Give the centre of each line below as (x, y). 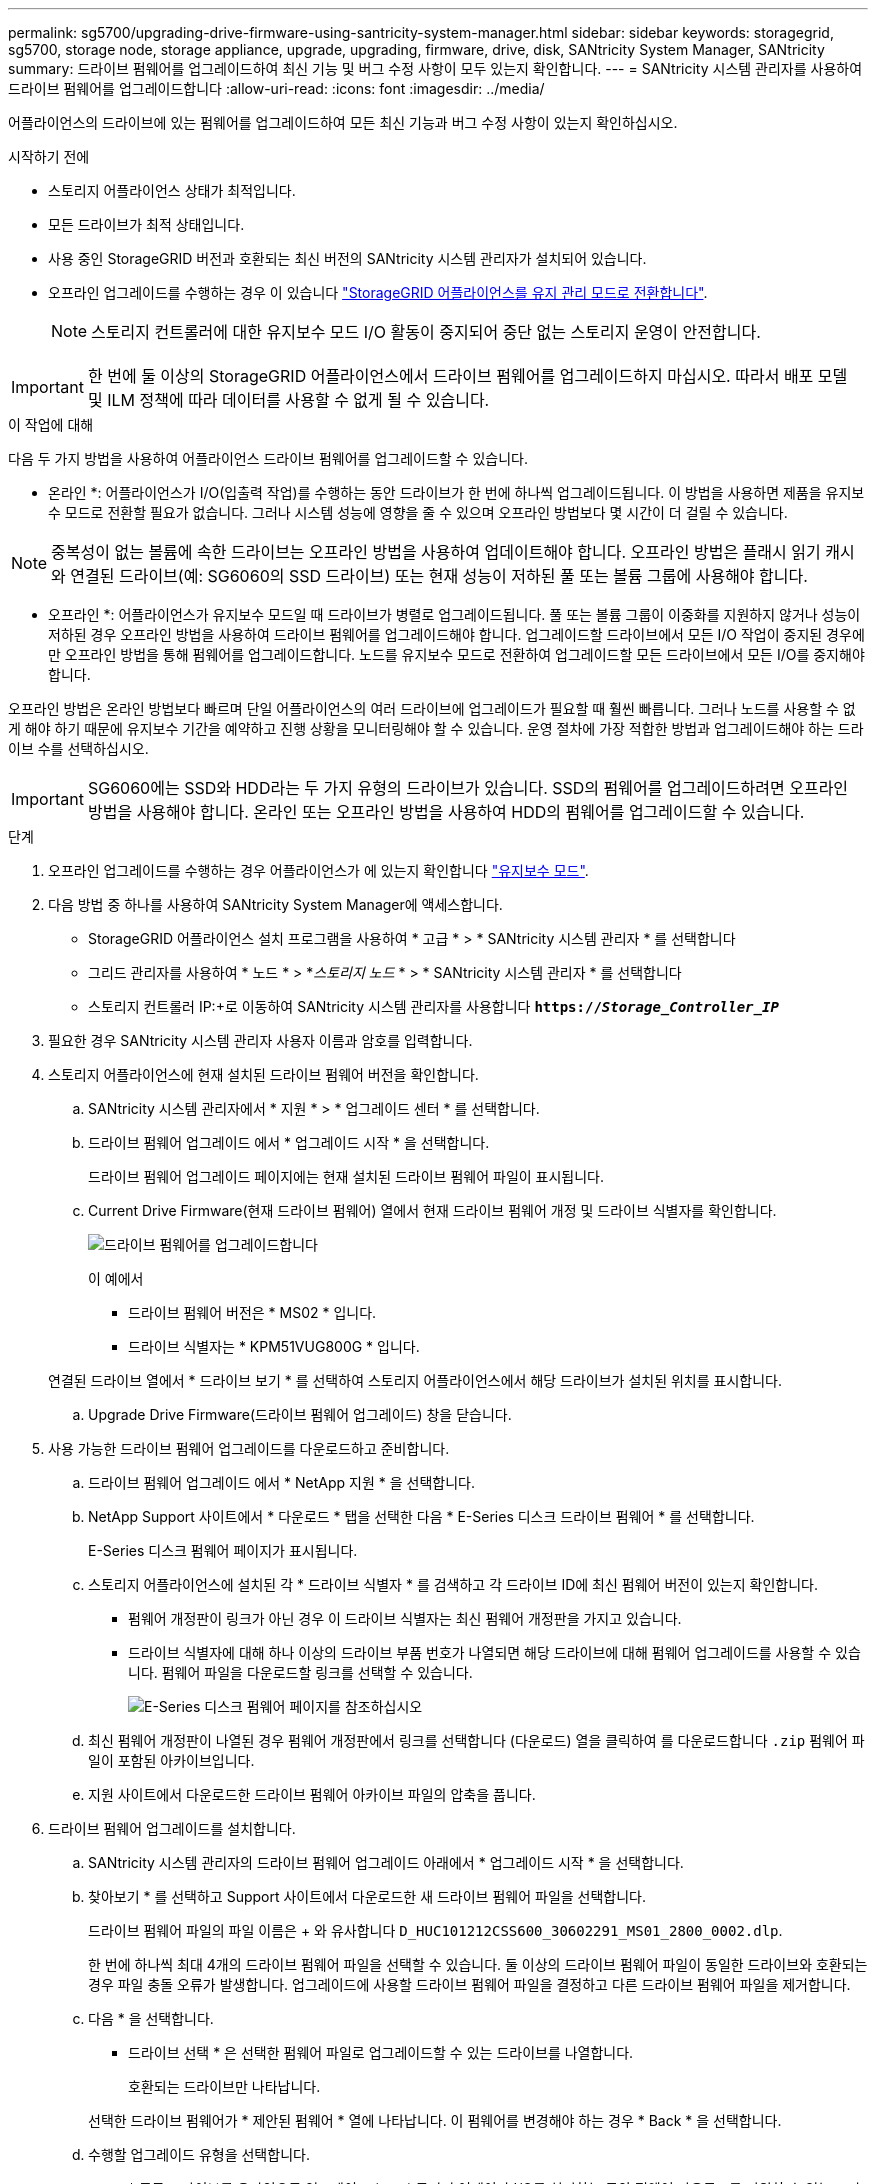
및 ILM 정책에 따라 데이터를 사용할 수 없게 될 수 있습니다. (288, 400)
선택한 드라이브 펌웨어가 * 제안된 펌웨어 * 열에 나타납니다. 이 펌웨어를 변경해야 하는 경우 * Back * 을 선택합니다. (435, 2120)
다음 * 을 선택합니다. (151, 2018)
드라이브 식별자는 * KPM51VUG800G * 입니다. (274, 1346)
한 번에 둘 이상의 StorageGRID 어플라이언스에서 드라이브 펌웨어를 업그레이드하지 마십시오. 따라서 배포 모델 (467, 376)
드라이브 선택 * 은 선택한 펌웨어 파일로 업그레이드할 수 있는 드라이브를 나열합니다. (381, 2052)
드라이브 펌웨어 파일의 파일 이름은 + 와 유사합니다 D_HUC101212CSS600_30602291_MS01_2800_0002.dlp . (435, 1930)
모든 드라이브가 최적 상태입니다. (146, 224)
